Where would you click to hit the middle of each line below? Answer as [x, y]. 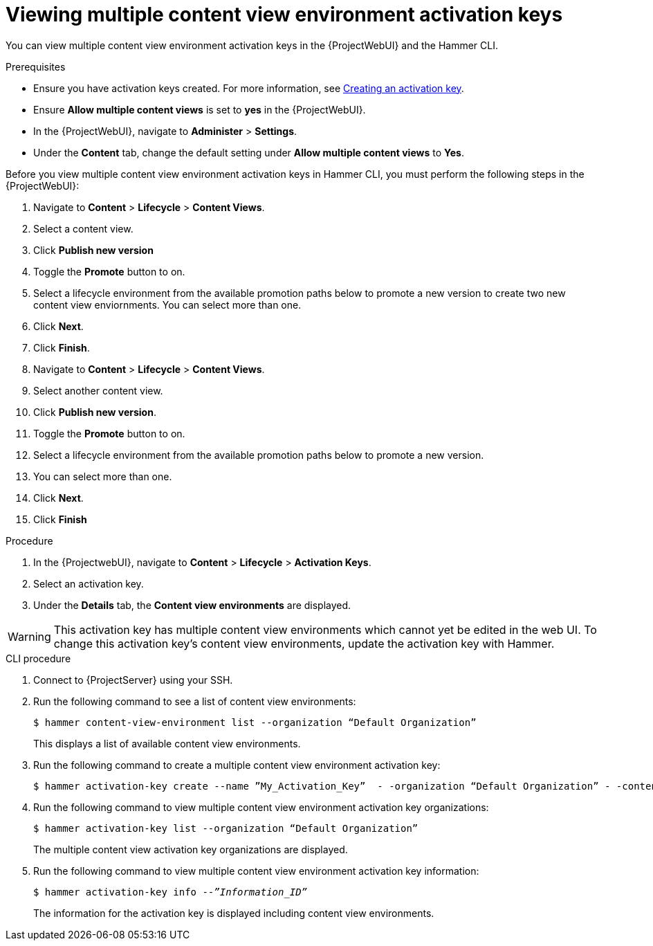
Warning [29, 636]
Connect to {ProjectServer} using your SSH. [133, 680]
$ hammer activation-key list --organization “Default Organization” [226, 828]
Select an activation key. [89, 583]
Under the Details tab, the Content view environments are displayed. [192, 605]
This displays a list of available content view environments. [167, 743]
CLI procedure [38, 658]
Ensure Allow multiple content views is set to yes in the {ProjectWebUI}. [200, 109]
